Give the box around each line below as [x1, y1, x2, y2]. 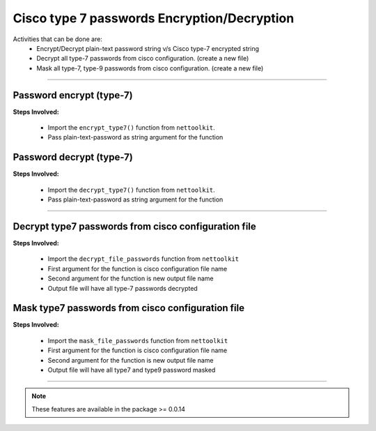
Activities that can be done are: [13, 35, 102, 43]
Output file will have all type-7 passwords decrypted [47, 284, 198, 292]
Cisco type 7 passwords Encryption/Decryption [13, 10, 295, 26]
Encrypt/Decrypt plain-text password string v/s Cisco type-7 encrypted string [36, 44, 259, 52]
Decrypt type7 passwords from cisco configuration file [13, 220, 257, 232]
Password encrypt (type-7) [13, 89, 133, 101]
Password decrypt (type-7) [13, 151, 134, 163]
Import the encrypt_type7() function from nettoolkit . [47, 123, 215, 132]
